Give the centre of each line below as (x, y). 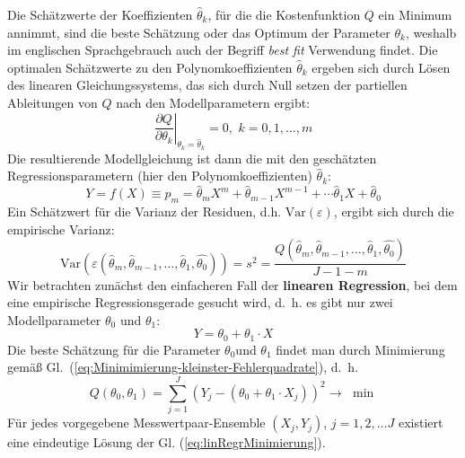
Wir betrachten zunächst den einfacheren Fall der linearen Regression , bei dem (232, 284)
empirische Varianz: (61, 229)
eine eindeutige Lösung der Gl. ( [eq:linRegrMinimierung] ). (167, 442)
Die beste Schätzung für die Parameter (114, 349)
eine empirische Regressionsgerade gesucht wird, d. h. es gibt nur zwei (200, 302)
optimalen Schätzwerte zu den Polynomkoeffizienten (150, 67)
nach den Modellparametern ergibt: (213, 102)
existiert (421, 423)
